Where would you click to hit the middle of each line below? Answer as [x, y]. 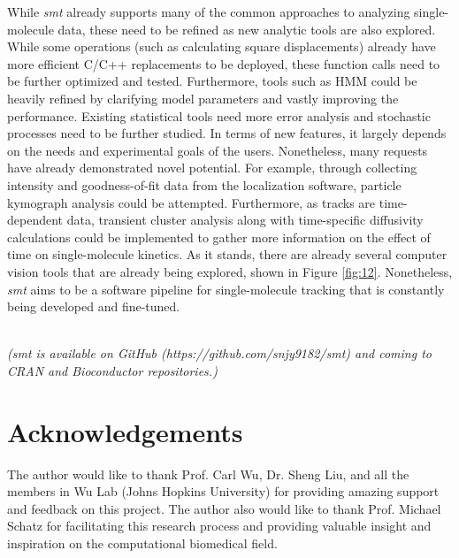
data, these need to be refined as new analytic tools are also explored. [247, 29]
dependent [35, 220]
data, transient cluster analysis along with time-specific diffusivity [245, 220]
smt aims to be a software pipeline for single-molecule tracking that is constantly [226, 289]
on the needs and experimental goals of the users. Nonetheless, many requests [218, 150]
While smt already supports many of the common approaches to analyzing [209, 11]
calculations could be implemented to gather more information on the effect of [219, 237]
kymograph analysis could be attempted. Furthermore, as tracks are [191, 202]
